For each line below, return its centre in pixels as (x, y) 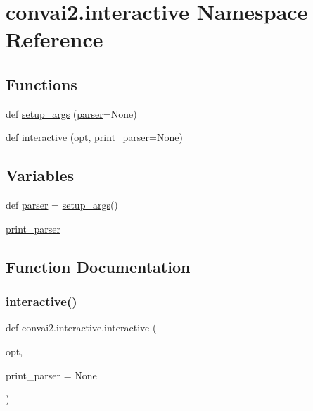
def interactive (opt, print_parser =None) (94, 137)
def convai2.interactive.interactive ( (81, 327)
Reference (55, 39)
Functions (41, 84)
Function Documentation (98, 266)
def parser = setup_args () (62, 205)
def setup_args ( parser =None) (71, 113)
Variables (40, 175)
